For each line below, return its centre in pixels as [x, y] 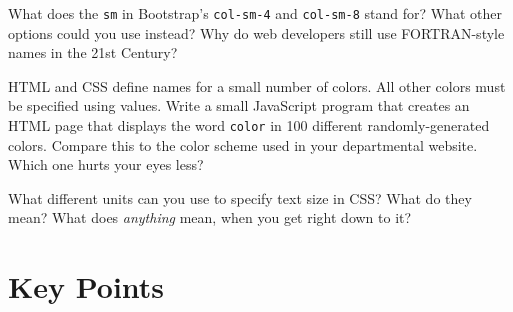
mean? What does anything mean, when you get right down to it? [210, 217]
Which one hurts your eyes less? [106, 164]
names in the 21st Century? [93, 52]
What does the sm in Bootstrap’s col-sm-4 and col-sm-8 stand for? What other [255, 13]
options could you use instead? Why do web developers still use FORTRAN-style [256, 32]
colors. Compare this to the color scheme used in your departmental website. [243, 144]
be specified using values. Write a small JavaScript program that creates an [239, 105]
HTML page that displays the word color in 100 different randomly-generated [249, 125]
